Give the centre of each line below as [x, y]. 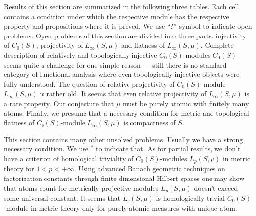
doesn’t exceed [216, 188]
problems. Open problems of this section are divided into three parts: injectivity [125, 35]
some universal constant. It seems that [62, 198]
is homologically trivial [190, 198]
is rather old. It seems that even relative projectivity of [123, 93]
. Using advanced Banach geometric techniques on [149, 168]
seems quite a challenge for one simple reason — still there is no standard [115, 64]
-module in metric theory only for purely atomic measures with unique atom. [121, 208]
